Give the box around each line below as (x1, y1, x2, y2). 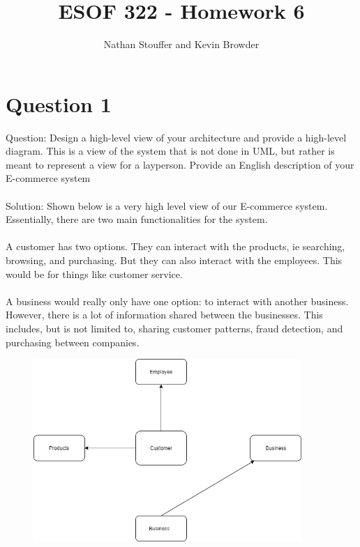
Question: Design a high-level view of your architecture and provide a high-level (6, 130, 347, 144)
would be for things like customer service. (6, 266, 183, 281)
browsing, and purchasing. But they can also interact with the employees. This (6, 253, 343, 267)
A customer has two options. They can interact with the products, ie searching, (6, 239, 345, 254)
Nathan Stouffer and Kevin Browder (103, 37, 260, 52)
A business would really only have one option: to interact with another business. (6, 293, 349, 308)
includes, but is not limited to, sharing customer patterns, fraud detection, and (6, 321, 343, 335)
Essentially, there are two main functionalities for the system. (6, 212, 268, 226)
